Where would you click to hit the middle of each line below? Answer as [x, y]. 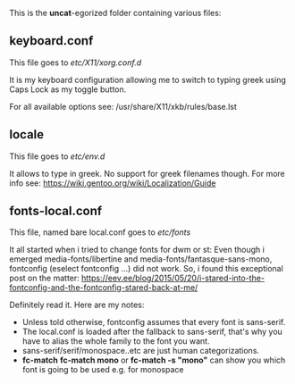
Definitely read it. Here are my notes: [77, 305]
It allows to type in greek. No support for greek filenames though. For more [147, 173]
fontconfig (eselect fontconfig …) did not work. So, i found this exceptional [146, 269]
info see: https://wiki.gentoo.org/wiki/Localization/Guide [113, 183]
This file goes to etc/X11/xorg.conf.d [76, 63]
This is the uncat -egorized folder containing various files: [115, 13]
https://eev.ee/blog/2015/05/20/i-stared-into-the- [173, 278]
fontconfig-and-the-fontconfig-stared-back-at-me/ [104, 288]
